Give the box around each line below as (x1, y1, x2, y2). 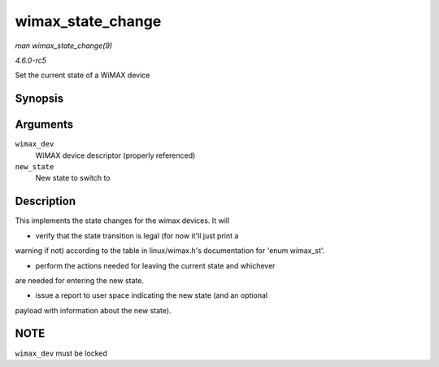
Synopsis (15, 92, 64, 106)
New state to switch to (35, 173, 111, 183)
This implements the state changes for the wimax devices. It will (15, 216, 230, 225)
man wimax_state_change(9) (15, 41, 113, 50)
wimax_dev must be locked (15, 348, 107, 358)
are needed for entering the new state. (15, 275, 144, 285)
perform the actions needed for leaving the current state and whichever (35, 260, 276, 270)
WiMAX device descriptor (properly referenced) (35, 151, 196, 160)
